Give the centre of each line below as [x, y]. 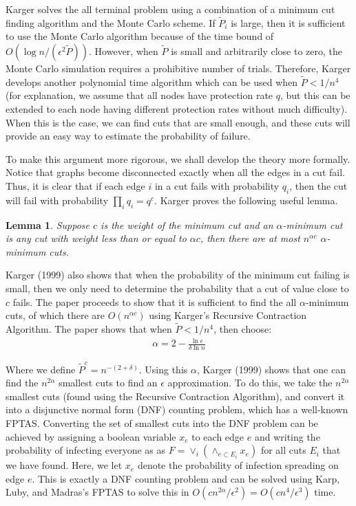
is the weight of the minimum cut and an [187, 224]
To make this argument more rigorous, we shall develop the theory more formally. [178, 158]
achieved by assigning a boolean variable [91, 436]
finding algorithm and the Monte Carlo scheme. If [111, 22]
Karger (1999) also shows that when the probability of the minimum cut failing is [178, 275]
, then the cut [318, 185]
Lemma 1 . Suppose [48, 224]
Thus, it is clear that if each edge [75, 185]
